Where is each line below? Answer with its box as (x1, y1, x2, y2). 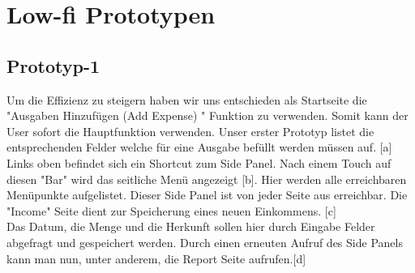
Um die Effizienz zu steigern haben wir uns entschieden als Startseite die (6, 91, 367, 108)
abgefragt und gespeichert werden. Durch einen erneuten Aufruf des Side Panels (6, 233, 403, 250)
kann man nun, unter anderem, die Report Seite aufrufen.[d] (6, 250, 306, 267)
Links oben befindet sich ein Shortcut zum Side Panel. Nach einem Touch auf (6, 154, 391, 171)
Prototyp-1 (6, 53, 100, 78)
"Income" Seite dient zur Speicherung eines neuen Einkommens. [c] (6, 202, 336, 219)
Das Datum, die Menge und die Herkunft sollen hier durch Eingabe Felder (6, 218, 375, 235)
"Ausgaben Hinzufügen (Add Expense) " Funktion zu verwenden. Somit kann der (6, 107, 409, 124)
